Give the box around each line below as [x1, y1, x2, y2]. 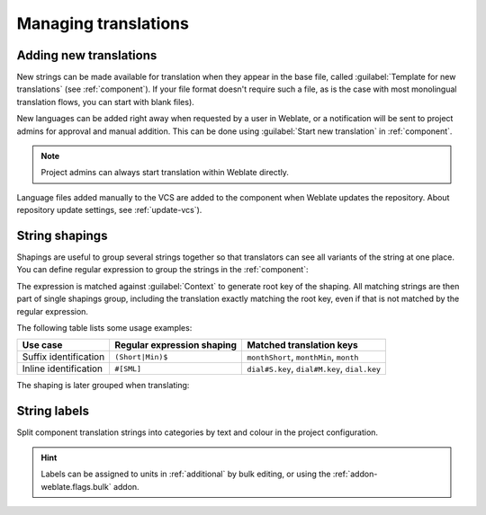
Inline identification [22, 362, 103, 375]
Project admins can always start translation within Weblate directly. [40, 167, 290, 178]
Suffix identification [22, 351, 105, 363]
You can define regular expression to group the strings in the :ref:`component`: [16, 264, 309, 275]
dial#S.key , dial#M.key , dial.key [247, 362, 382, 375]
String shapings [16, 228, 108, 243]
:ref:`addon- [332, 468, 378, 480]
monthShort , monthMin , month [247, 351, 359, 363]
